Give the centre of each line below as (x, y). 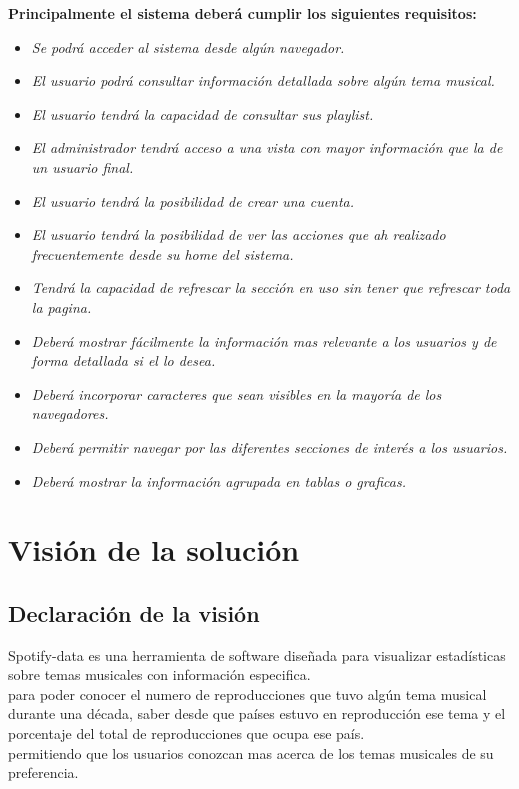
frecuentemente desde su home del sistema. (162, 253)
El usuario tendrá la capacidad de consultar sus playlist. (202, 113)
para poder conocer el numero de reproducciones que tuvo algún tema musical (247, 693)
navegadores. (70, 413)
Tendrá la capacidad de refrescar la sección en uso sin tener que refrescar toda (271, 287)
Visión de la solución (154, 549)
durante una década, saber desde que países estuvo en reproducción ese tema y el (257, 713)
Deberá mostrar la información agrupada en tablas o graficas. (218, 480)
